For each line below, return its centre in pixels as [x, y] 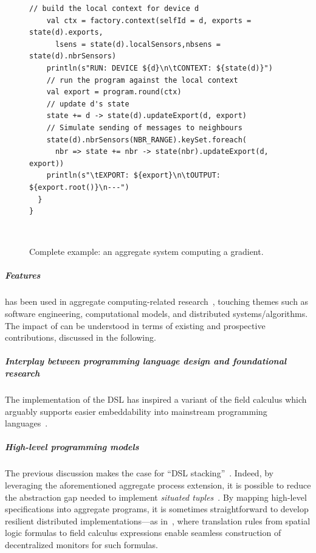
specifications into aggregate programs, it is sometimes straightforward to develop [157, 509]
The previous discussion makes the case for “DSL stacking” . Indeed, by [139, 473]
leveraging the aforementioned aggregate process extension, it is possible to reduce [158, 485]
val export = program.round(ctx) [114, 92]
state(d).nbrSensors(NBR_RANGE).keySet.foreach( [146, 140]
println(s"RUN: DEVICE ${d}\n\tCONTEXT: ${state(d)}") [160, 68]
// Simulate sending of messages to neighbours [144, 127]
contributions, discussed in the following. [81, 337]
